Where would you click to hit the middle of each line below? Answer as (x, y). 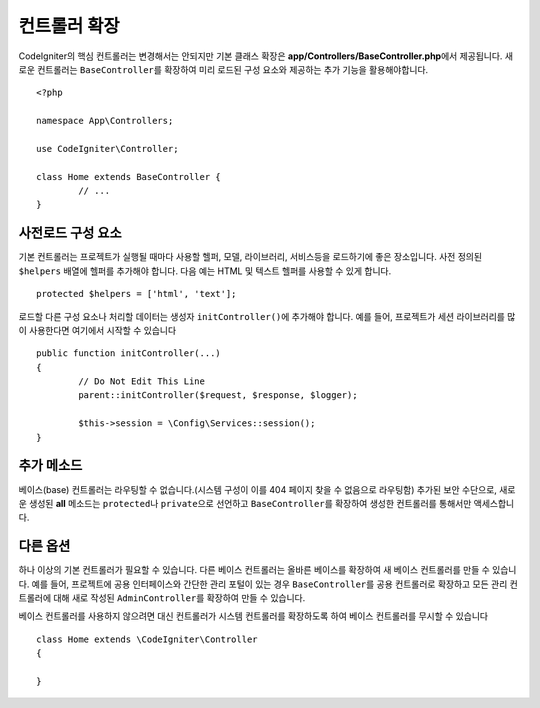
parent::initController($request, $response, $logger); (218, 395)
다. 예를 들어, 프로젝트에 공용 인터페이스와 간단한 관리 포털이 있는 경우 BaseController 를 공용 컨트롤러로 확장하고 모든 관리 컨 (268, 584)
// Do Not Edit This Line (141, 381)
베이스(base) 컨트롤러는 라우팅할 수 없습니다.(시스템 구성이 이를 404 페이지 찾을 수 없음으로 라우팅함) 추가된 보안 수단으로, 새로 (267, 489)
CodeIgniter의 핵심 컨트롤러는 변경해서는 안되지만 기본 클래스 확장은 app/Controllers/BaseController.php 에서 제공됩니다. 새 (266, 56)
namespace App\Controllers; (105, 121)
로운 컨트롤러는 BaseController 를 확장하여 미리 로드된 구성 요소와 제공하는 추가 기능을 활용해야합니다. (223, 69)
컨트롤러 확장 (69, 26)
